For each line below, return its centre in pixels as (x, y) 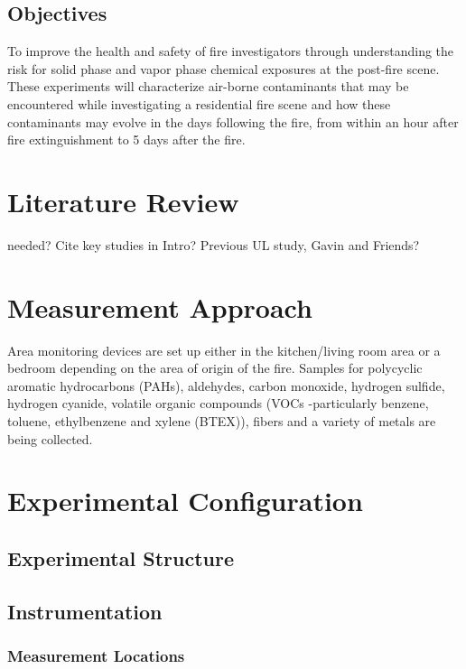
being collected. (50, 438)
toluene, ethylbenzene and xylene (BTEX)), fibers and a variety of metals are (222, 420)
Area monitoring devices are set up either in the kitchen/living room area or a (224, 350)
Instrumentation (85, 611)
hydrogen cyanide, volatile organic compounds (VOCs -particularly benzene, (218, 403)
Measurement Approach (160, 307)
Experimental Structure (121, 557)
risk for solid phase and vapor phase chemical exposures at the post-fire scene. (224, 68)
